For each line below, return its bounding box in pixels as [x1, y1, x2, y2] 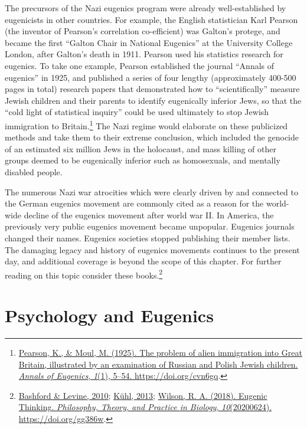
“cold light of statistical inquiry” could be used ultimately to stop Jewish [5, 106, 269, 118]
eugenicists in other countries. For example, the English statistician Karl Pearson [5, 13, 298, 25]
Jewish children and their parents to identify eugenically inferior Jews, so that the [5, 94, 302, 106]
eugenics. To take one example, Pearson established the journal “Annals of [5, 59, 275, 71]
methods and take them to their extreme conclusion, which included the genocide [5, 131, 299, 143]
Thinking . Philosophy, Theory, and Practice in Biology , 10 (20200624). [18, 401, 272, 413]
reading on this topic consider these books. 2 [5, 267, 163, 281]
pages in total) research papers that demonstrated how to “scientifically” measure [5, 83, 300, 95]
